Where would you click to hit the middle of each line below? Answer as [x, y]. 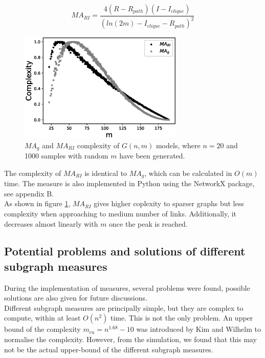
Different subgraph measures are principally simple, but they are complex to [124, 307]
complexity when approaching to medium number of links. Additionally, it [120, 213]
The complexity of [33, 173]
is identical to [106, 173]
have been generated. [152, 156]
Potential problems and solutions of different [125, 251]
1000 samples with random [67, 156]
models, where [178, 145]
